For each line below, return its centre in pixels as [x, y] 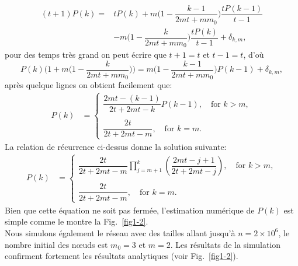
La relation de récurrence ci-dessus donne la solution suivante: [116, 146]
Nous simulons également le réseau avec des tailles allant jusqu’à [120, 232]
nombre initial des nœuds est [56, 244]
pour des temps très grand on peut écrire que [86, 55]
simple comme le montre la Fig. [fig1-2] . [77, 221]
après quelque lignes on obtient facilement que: [89, 85]
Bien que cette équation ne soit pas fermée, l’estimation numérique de [130, 210]
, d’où [254, 55]
